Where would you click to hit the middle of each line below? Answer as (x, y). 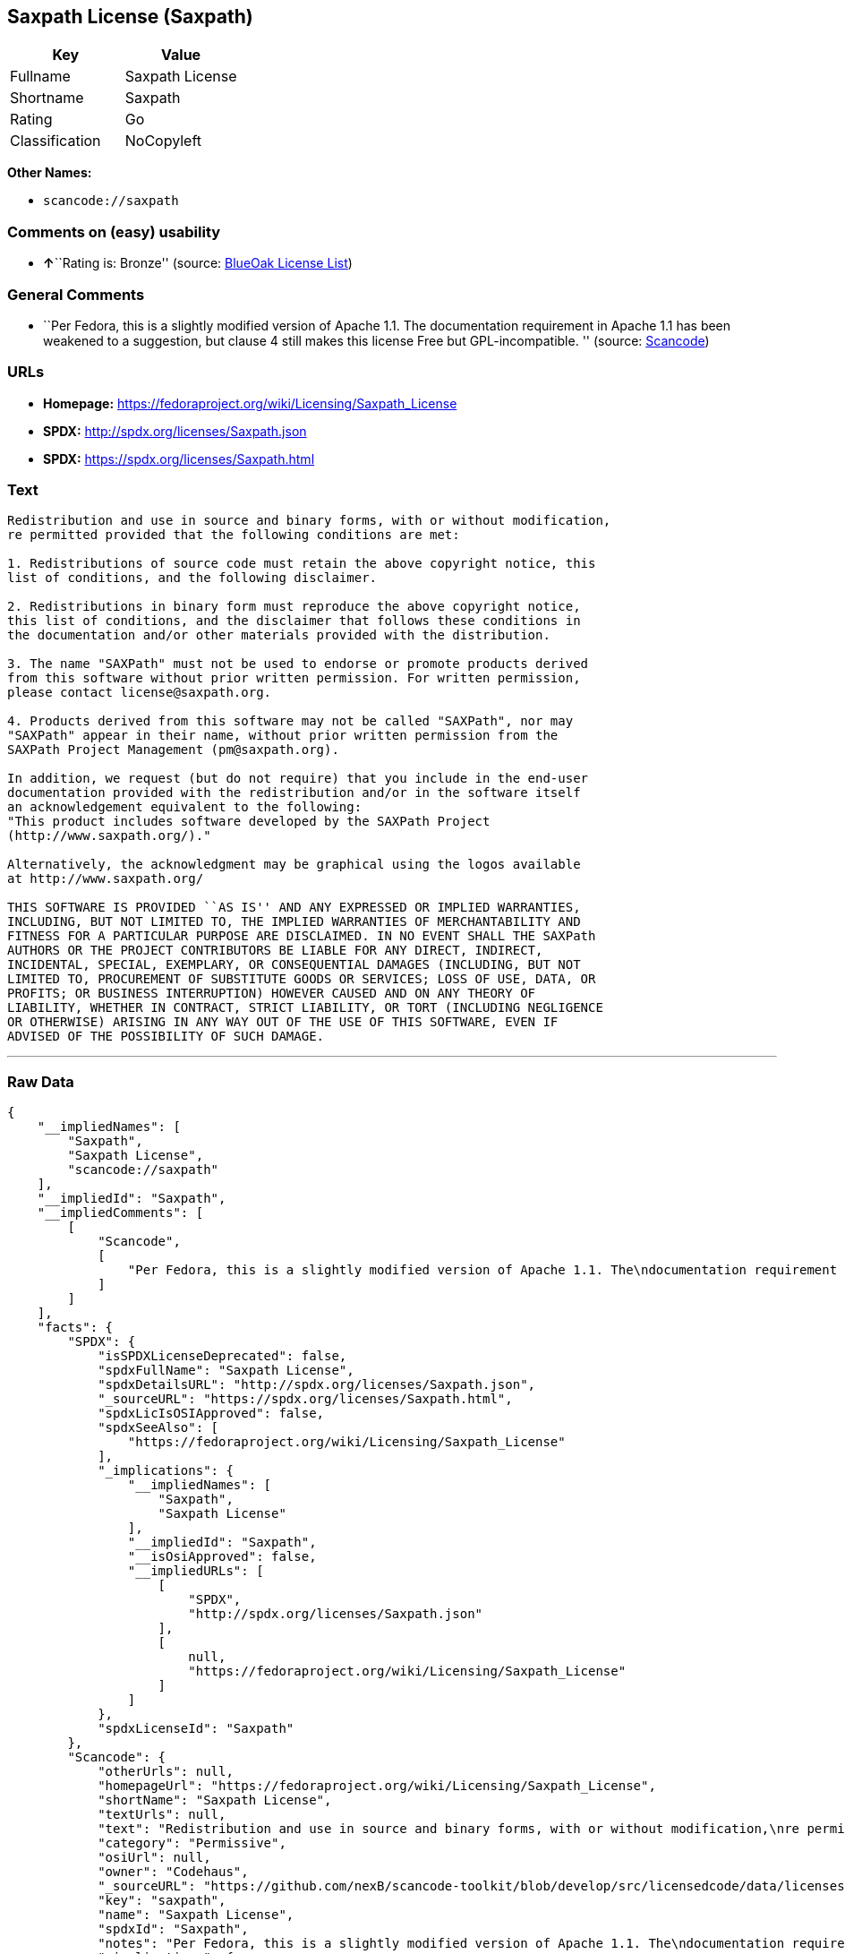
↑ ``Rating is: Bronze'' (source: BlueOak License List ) (198, 263)
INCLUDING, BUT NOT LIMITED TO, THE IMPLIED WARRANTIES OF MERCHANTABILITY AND (294, 922)
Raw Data (41, 1081)
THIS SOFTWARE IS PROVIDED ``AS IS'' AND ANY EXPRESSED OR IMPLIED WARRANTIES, (294, 908)
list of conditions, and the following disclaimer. (192, 578)
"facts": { (75, 1328)
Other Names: (50, 173)
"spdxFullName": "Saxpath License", (226, 1371)
